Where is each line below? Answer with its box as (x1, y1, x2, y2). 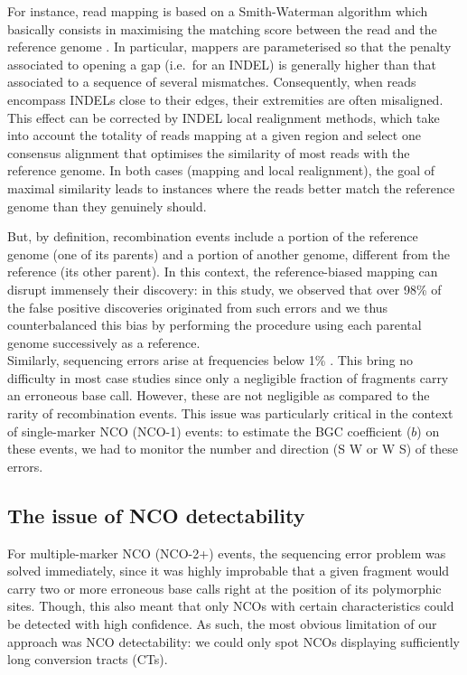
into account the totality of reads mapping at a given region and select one (7, 126, 421, 145)
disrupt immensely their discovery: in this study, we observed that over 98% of (7, 279, 442, 298)
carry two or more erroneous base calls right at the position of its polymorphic (7, 578, 442, 597)
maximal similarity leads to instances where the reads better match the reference (7, 178, 455, 197)
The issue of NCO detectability (7, 501, 305, 529)
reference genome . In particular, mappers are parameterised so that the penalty (7, 37, 452, 56)
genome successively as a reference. (7, 333, 201, 352)
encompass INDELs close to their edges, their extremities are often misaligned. (7, 89, 444, 108)
